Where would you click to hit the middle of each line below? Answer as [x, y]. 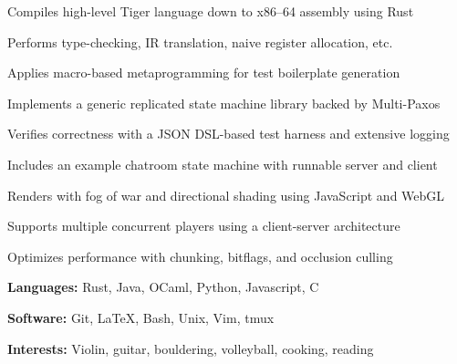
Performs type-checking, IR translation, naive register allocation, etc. [200, 42]
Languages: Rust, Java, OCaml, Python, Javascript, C [163, 287]
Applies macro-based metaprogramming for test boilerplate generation [204, 73]
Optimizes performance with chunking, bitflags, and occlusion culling [200, 256]
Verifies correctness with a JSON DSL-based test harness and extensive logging [228, 134]
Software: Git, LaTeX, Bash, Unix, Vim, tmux [141, 317]
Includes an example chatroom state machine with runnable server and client [223, 164]
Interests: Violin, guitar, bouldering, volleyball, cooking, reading [191, 348]
